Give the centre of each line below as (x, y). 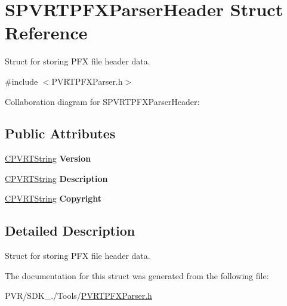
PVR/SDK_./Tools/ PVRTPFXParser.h (78, 296)
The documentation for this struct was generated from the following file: (137, 275)
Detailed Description (70, 231)
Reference (46, 33)
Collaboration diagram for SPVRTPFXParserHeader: (102, 101)
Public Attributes (60, 133)
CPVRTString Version (48, 158)
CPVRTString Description (56, 178)
